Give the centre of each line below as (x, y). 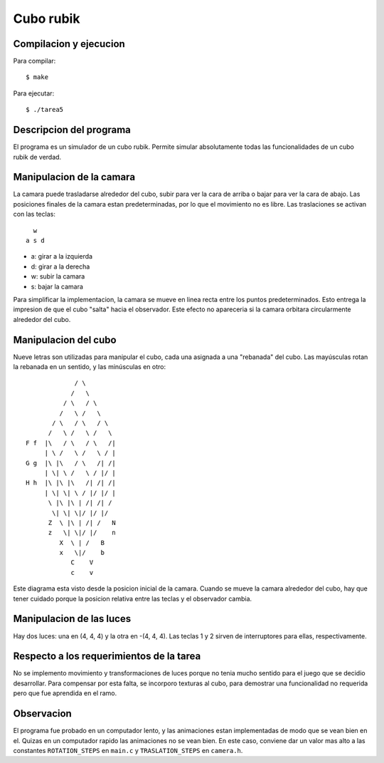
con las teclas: (34, 214)
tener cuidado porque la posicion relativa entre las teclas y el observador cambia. (133, 598)
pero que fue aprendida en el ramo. (65, 693)
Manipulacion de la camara (74, 177)
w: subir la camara (58, 276)
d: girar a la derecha (60, 266)
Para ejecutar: (34, 93)
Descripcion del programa (72, 130)
